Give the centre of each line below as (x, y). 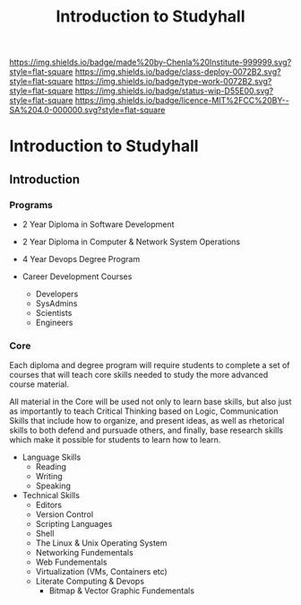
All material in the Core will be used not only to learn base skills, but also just (150, 402)
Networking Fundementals (85, 553)
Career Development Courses (77, 276)
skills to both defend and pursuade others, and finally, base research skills (146, 430)
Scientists (54, 313)
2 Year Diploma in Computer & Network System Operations (131, 242)
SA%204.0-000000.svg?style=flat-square (87, 110)
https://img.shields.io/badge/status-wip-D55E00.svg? (174, 91)
